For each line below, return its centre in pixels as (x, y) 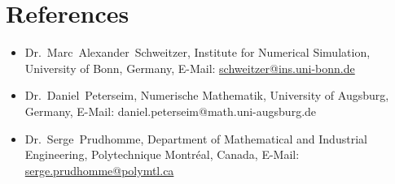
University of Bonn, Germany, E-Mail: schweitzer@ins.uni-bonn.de (190, 68)
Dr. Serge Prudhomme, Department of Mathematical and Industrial (196, 138)
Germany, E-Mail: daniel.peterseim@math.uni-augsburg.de (171, 111)
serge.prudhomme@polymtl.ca (99, 170)
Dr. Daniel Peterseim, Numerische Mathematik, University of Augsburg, (207, 95)
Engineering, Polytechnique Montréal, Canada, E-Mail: (162, 154)
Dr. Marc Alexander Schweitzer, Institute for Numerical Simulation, (197, 52)
